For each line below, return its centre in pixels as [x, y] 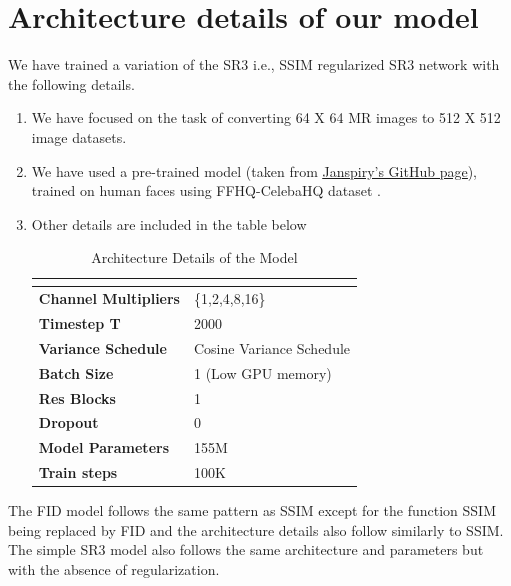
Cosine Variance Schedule [272, 347]
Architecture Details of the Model [194, 257]
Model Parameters [103, 447]
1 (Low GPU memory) [262, 372]
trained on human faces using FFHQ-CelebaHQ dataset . [206, 190]
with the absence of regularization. [114, 568]
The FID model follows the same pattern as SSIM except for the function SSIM [252, 510]
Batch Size [76, 372]
